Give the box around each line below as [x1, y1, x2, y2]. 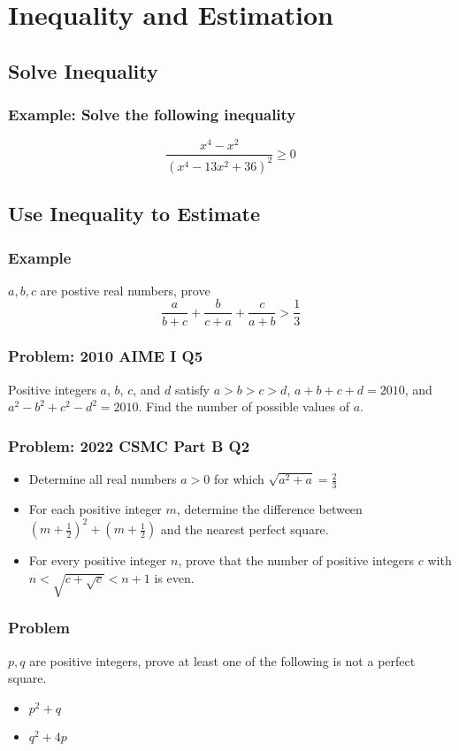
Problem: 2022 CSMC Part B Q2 [8, 434, 250, 456]
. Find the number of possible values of [138, 397, 350, 416]
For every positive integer [28, 551, 167, 570]
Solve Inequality [8, 57, 158, 84]
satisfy [174, 379, 210, 398]
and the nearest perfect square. [160, 519, 329, 538]
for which [214, 470, 264, 488]
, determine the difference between [176, 499, 363, 517]
